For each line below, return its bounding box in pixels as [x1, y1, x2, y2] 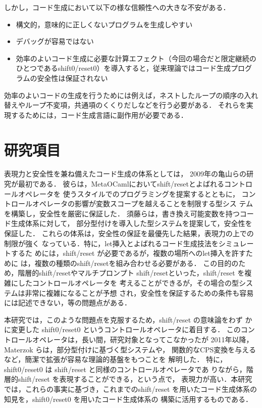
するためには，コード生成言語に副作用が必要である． [11, 109, 188, 120]
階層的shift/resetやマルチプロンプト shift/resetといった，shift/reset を [18, 267, 245, 278]
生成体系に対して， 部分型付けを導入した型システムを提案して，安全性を [11, 218, 252, 229]
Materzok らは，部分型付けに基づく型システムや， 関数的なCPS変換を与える [4, 344, 256, 354]
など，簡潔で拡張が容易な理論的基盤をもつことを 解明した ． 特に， [4, 354, 227, 365]
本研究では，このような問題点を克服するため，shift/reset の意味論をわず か [4, 314, 252, 325]
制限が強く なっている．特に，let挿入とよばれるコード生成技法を [4, 238, 219, 248]
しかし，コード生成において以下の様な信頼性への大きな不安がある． [4, 2, 230, 12]
